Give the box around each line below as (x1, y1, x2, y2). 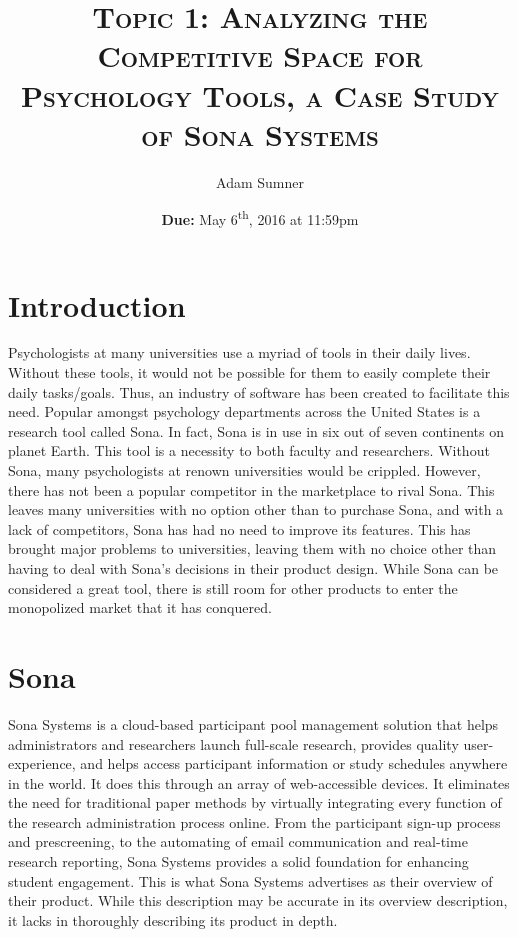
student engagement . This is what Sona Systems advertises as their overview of (8, 870, 493, 891)
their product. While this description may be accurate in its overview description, (8, 890, 508, 911)
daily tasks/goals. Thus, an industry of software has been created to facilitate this (8, 381, 510, 402)
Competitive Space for (97, 35, 423, 76)
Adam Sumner (216, 171, 304, 192)
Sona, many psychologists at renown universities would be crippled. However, (8, 460, 481, 481)
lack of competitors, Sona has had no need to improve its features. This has (8, 518, 471, 539)
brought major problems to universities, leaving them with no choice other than (8, 538, 497, 559)
